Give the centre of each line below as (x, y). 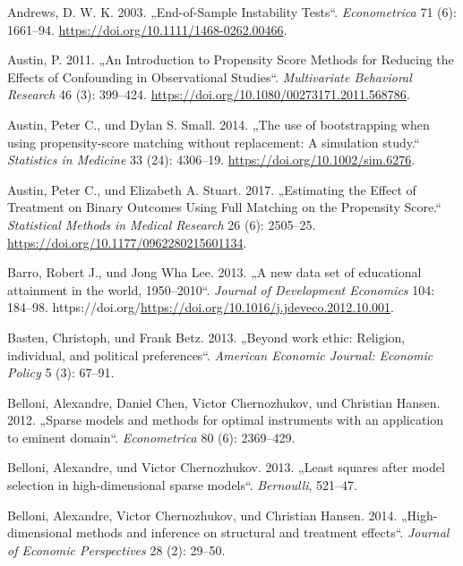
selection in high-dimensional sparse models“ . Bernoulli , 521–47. (183, 485)
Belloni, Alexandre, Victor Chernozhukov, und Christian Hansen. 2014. (202, 515)
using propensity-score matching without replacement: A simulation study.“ (214, 142)
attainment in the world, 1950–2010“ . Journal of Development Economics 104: (221, 289)
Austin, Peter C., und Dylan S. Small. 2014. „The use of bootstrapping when (219, 124)
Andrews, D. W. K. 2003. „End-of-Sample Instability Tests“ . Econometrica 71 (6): (232, 12)
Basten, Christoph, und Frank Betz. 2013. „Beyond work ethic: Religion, (206, 337)
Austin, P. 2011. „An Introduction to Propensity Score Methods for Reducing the (231, 59)
